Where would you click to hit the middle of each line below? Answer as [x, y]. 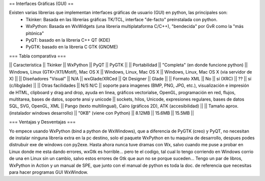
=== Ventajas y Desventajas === [42, 122]
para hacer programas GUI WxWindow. [49, 172]
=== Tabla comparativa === [38, 56]
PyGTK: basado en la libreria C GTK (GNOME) [72, 47]
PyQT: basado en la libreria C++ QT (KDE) [68, 40]
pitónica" [35, 33]
